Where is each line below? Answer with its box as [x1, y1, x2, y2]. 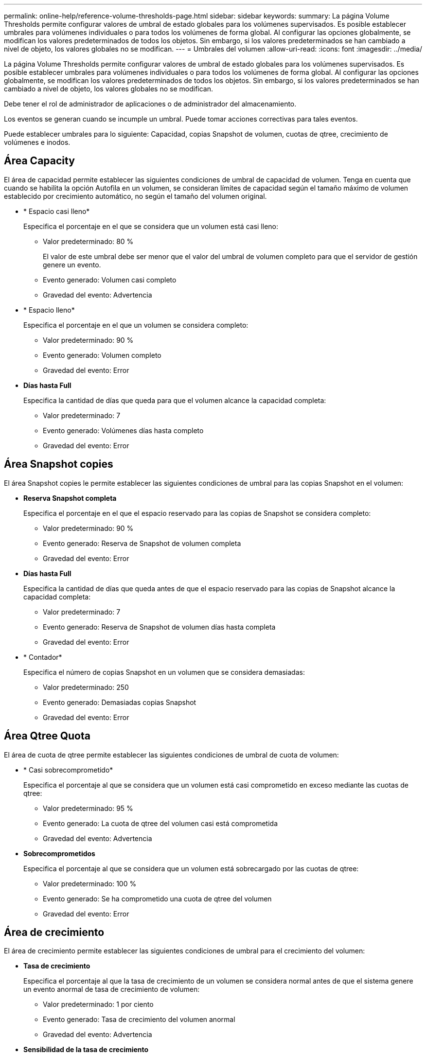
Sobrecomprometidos [23, 849, 95, 858]
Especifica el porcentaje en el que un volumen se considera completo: [23, 320, 248, 329]
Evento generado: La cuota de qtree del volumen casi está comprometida [43, 819, 278, 827]
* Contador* [23, 652, 62, 661]
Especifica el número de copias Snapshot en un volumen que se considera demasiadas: [23, 668, 305, 676]
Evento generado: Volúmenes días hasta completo [43, 426, 204, 435]
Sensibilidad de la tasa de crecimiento [23, 1045, 149, 1054]
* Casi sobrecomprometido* [23, 765, 113, 774]
